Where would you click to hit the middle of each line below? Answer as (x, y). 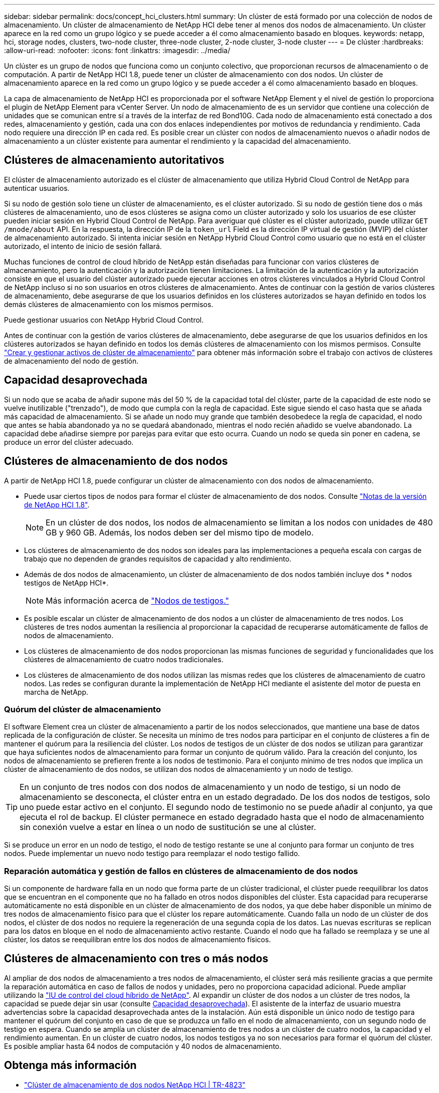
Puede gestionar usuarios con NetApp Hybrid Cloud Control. (104, 320)
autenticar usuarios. (37, 188)
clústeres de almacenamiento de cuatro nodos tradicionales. (124, 659)
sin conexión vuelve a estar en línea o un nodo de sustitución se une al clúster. (168, 827)
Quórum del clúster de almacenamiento (82, 709)
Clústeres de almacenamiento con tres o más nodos (136, 959)
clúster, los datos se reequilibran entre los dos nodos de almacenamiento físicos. (138, 940)
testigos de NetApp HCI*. (66, 583)
